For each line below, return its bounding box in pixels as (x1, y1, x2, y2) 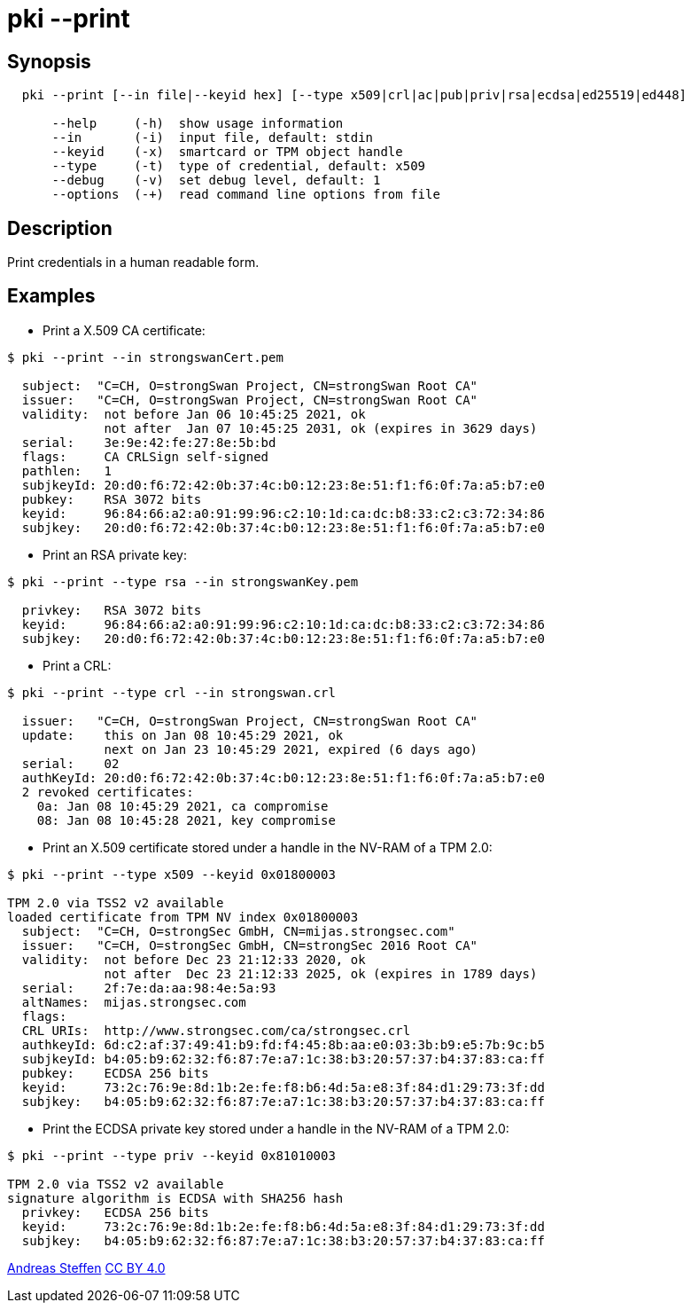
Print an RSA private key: (43, 546, 187, 562)
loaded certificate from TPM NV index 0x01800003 (7, 909, 359, 924)
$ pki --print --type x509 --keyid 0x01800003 (7, 867, 336, 882)
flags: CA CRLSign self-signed (21, 449, 269, 464)
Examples (7, 285, 96, 308)
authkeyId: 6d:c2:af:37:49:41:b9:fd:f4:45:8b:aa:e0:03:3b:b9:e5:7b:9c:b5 (21, 1037, 545, 1052)
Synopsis (7, 50, 91, 73)
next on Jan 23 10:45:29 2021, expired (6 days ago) (104, 741, 478, 757)
